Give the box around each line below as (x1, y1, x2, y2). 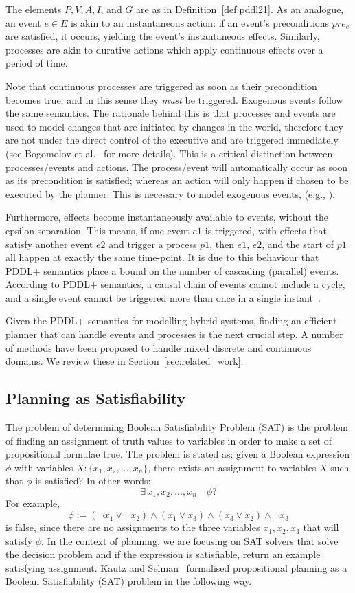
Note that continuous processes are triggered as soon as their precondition (5, 78, 317, 93)
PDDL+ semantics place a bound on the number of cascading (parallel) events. (5, 263, 339, 278)
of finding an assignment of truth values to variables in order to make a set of (5, 433, 332, 447)
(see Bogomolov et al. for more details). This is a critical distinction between (5, 146, 333, 160)
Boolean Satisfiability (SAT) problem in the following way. (5, 574, 252, 588)
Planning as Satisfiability (5, 388, 186, 409)
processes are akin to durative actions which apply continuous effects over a (5, 42, 323, 56)
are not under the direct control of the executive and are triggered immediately (5, 133, 339, 147)
